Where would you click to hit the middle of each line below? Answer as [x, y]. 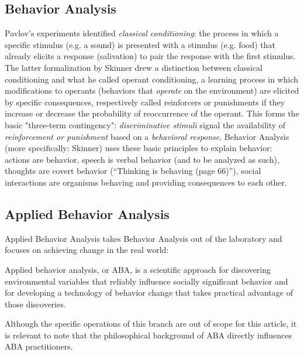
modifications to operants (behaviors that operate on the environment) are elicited [152, 90]
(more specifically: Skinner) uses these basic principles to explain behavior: [139, 148]
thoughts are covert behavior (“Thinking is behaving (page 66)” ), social [133, 171]
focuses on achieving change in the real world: [87, 250]
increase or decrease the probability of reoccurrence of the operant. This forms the [152, 113]
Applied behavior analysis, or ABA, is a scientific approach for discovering [138, 269]
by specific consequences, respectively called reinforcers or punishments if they [145, 102]
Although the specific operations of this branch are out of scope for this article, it [151, 324]
